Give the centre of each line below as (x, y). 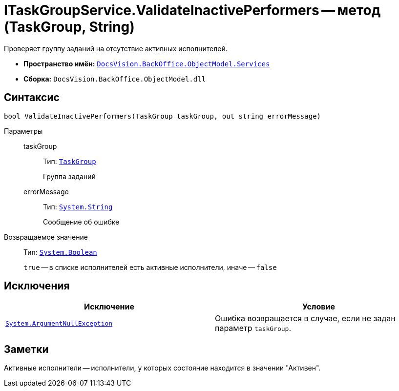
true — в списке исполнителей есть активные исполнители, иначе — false (150, 267)
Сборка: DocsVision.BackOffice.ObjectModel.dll (115, 79)
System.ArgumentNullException (59, 323)
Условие (319, 307)
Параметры (23, 131)
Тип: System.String (78, 206)
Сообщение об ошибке (81, 222)
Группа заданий (69, 176)
